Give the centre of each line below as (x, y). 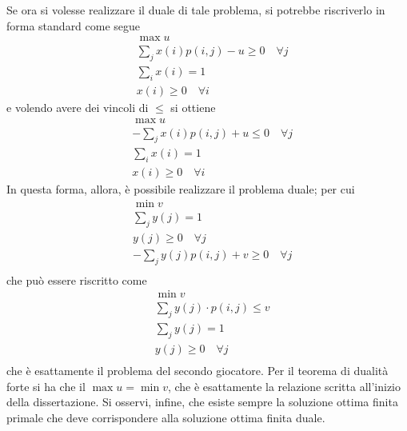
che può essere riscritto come (77, 279)
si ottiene (193, 107)
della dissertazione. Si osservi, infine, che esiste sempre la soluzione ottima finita (202, 402)
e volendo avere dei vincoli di (78, 107)
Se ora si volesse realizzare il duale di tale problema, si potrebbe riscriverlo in (196, 10)
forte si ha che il (46, 386)
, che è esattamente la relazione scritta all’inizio (284, 386)
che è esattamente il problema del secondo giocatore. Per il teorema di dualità (198, 370)
